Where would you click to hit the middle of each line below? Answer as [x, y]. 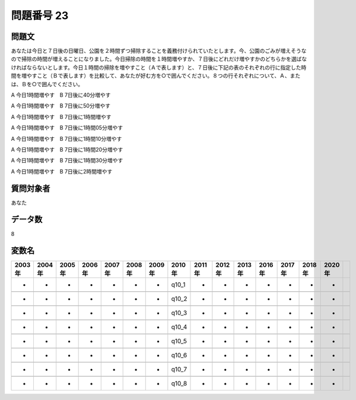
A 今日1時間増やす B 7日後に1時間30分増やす [67, 160]
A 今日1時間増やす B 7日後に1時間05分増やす [67, 128]
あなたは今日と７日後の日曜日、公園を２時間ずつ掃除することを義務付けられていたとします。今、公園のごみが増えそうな [159, 51]
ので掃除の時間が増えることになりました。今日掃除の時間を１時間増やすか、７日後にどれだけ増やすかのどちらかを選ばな [159, 59]
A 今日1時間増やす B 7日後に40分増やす [61, 95]
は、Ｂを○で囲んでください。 [47, 84]
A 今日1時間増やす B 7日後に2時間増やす [62, 171]
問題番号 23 [40, 15]
